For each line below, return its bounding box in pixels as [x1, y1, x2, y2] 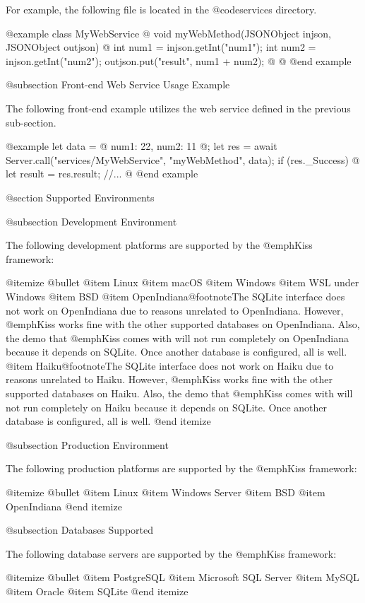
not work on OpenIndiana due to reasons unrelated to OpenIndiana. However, [6, 303, 344, 317]
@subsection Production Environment [6, 437, 169, 452]
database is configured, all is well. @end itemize [6, 414, 211, 428]
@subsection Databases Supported [6, 522, 154, 537]
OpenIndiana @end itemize [6, 498, 122, 513]
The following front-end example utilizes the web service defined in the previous [6, 100, 351, 115]
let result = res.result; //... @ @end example [6, 166, 198, 181]
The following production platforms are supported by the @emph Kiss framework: [6, 461, 357, 476]
